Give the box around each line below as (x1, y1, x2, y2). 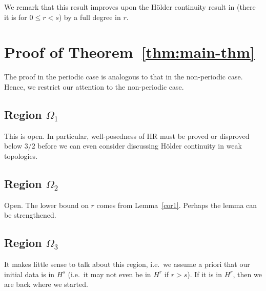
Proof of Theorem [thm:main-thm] (4, 41, 255, 63)
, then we (233, 268, 262, 279)
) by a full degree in (58, 11, 121, 22)
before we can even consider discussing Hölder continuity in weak (37, 140, 242, 151)
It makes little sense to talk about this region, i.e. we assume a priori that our (4, 259, 250, 269)
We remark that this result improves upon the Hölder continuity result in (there (4, 2, 256, 12)
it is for (4, 11, 27, 22)
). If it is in (187, 268, 222, 279)
